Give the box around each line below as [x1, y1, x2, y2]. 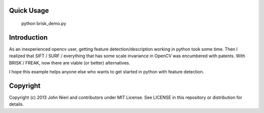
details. [9, 101, 24, 107]
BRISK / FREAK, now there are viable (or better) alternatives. [9, 60, 131, 66]
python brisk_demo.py [21, 21, 66, 26]
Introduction [9, 33, 48, 42]
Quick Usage [9, 6, 49, 15]
